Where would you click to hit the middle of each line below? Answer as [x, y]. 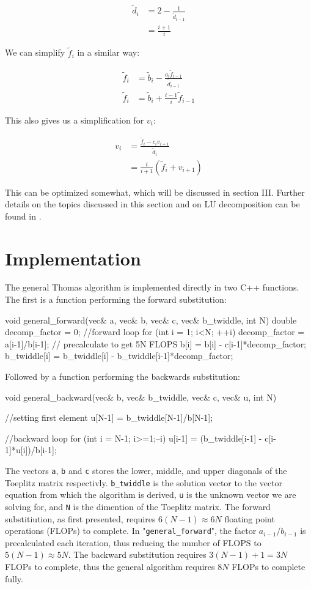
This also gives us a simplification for [75, 120]
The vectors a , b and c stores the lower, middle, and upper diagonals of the [146, 470]
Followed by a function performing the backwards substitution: [123, 376]
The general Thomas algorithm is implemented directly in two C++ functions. [152, 287]
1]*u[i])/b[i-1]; [31, 450]
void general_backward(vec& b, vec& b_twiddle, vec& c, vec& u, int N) [141, 397]
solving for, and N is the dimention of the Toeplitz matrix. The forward [138, 506]
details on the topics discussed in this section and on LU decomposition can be [152, 204]
